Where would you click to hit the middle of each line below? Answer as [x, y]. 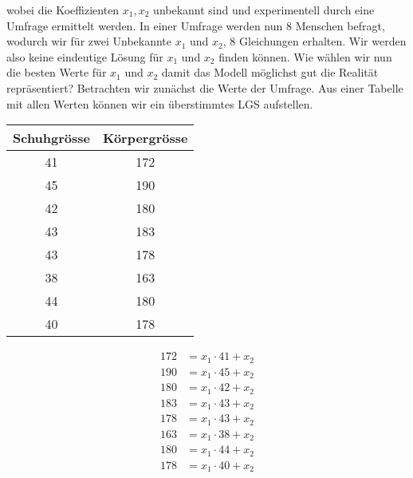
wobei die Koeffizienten [63, 10]
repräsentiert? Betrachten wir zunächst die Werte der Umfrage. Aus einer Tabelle [205, 87]
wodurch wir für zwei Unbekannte [89, 41]
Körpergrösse [146, 138]
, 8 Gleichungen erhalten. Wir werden [315, 41]
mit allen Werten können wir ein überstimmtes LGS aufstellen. [160, 103]
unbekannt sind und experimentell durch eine [264, 10]
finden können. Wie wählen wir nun [305, 56]
